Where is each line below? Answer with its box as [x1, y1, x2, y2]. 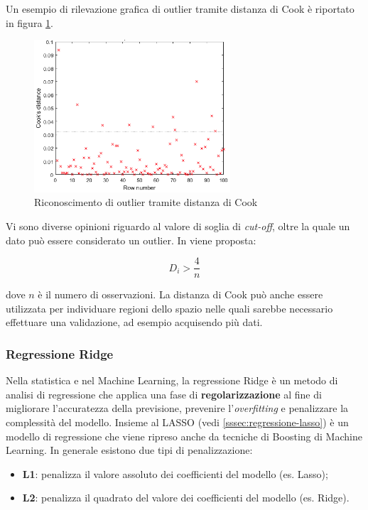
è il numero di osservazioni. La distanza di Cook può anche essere [38, 287, 323, 302]
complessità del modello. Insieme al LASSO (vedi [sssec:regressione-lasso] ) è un [6, 414, 349, 429]
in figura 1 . [6, 15, 53, 30]
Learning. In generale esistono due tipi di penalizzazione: [6, 443, 253, 457]
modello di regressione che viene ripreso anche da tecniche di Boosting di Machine [6, 428, 362, 443]
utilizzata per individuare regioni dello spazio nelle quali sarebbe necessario [6, 300, 333, 315]
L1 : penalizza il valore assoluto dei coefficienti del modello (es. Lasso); [22, 466, 328, 481]
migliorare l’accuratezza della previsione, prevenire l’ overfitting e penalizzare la [6, 401, 349, 416]
